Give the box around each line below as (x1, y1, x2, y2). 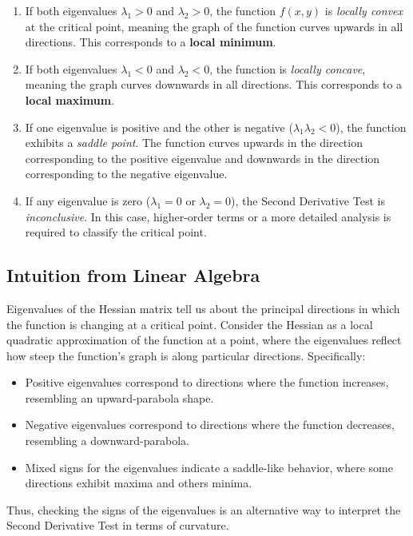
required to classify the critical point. (25, 224, 207, 240)
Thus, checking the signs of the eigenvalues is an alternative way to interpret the (6, 501, 401, 518)
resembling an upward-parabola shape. (25, 389, 214, 406)
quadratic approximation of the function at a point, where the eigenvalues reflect (6, 332, 402, 348)
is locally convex (324, 2, 403, 18)
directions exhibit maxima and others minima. (25, 474, 252, 491)
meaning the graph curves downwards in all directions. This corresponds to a (25, 76, 403, 93)
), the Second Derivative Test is (231, 192, 385, 208)
